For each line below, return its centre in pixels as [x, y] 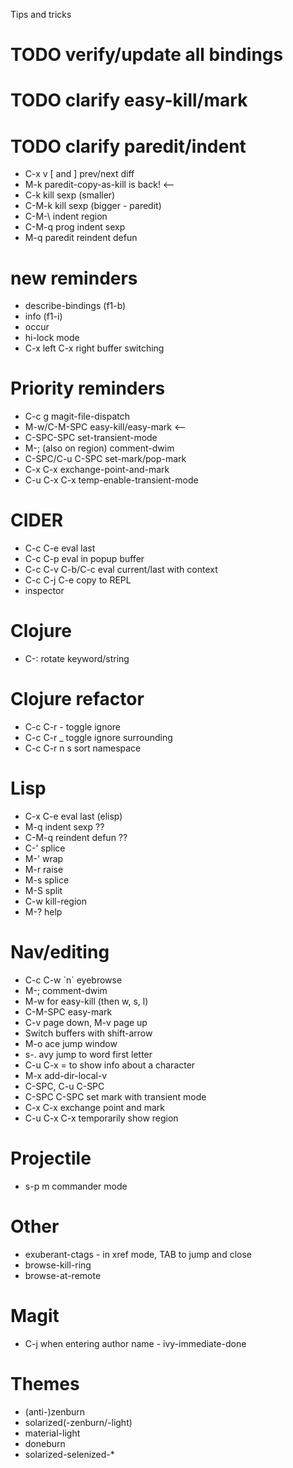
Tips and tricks [41, 14]
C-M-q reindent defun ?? [76, 837]
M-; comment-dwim [66, 990]
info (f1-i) [43, 316]
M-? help [43, 911]
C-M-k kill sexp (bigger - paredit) [93, 206]
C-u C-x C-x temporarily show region [101, 1118]
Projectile [51, 1158]
